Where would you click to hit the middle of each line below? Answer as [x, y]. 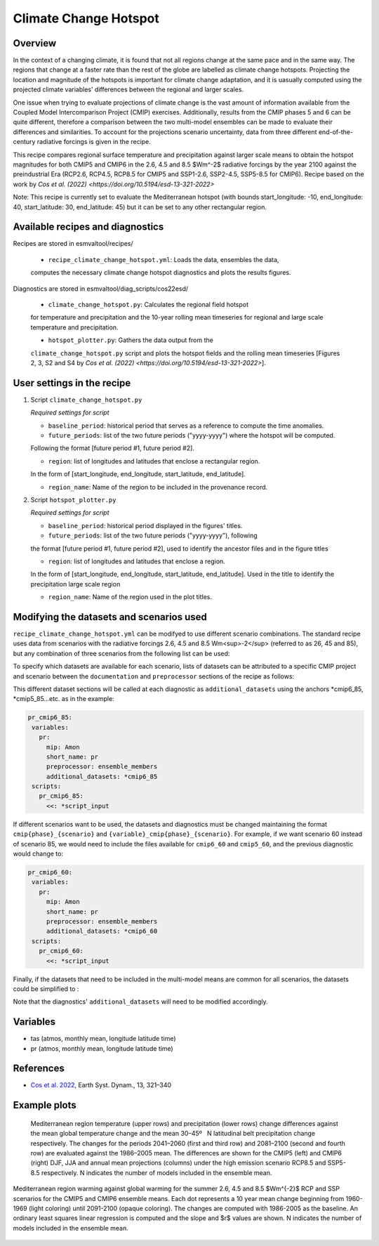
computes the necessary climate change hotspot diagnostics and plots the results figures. [161, 273]
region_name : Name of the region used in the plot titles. [130, 597]
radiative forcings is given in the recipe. [94, 142]
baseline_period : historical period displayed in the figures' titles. [145, 525]
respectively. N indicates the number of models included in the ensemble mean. [157, 1172]
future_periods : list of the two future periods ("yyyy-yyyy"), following [153, 536]
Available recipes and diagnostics [88, 227]
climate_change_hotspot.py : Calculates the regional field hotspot [148, 304]
